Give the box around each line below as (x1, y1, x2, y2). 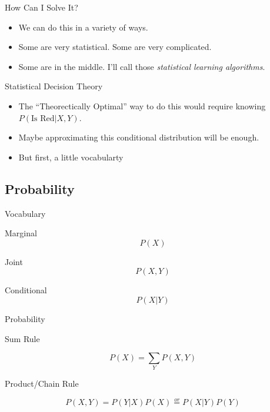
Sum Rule (5, 332, 40, 344)
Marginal (5, 227, 37, 239)
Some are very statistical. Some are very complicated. (18, 41, 212, 53)
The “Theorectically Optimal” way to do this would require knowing (18, 99, 266, 112)
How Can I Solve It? (5, 1, 78, 13)
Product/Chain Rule (5, 377, 79, 390)
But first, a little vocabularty (18, 150, 124, 163)
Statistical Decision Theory (5, 80, 103, 92)
